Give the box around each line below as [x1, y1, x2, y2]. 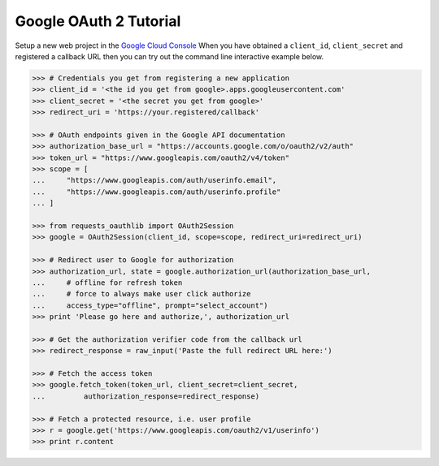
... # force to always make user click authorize [32, 289, 251, 299]
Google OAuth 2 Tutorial [15, 12, 181, 30]
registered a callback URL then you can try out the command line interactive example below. [15, 51, 324, 61]
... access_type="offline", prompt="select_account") [32, 300, 268, 310]
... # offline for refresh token [32, 278, 183, 287]
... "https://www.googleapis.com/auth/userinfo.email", [32, 175, 277, 185]
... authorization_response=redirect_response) [32, 391, 260, 401]
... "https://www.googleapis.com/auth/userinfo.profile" [32, 187, 281, 196]
